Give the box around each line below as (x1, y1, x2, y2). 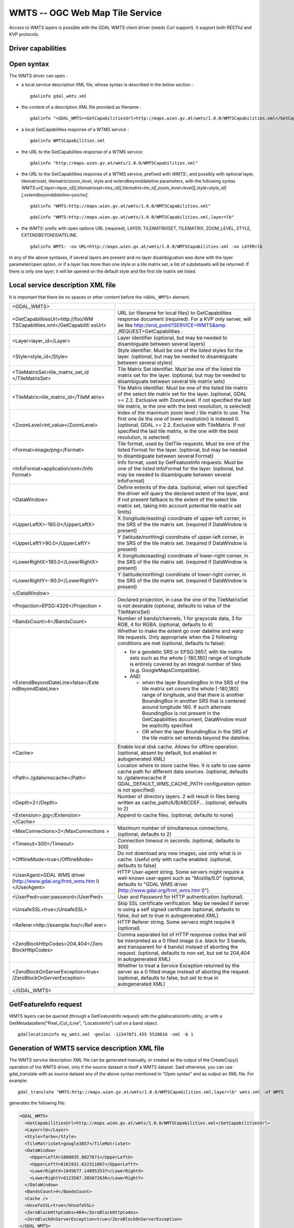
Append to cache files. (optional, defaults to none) (118, 811, 234, 818)
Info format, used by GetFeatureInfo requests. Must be (118, 459, 244, 466)
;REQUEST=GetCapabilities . (118, 328, 183, 335)
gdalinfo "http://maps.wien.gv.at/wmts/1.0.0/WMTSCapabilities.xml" (30, 160, 198, 166)
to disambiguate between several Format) (118, 452, 214, 459)
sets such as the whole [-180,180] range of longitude (130, 654, 251, 661)
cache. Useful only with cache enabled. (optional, (118, 856, 232, 863)
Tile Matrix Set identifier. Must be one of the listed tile (118, 365, 241, 372)
